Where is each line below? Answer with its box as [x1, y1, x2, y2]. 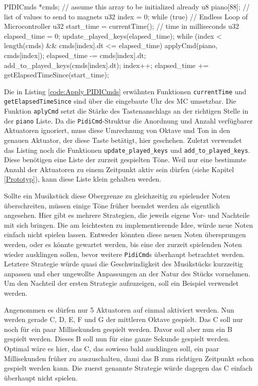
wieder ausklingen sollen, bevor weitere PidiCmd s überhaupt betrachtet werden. [4, 249, 245, 259]
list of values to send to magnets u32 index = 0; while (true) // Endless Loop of [4, 11, 248, 21]
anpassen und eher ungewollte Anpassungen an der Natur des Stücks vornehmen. [4, 268, 251, 278]
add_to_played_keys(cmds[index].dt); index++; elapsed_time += [4, 60, 209, 70]
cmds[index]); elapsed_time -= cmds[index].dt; [4, 50, 146, 60]
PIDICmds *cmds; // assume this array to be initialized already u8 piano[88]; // [4, 1, 250, 11]
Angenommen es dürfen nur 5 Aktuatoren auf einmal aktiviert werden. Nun [4, 304, 234, 315]
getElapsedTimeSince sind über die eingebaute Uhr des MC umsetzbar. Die [4, 96, 236, 106]
